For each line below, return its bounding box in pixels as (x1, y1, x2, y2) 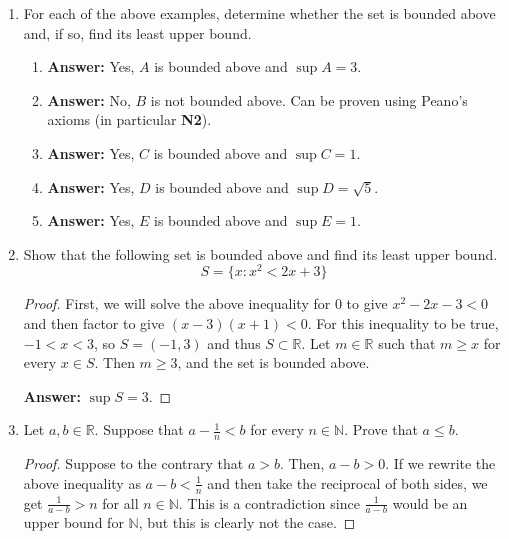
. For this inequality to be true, (307, 313, 499, 334)
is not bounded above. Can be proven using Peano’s (150, 89, 468, 110)
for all (102, 492, 139, 513)
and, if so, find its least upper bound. (23, 22, 252, 43)
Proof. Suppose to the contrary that (23, 453, 244, 474)
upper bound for (23, 512, 124, 533)
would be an (392, 492, 468, 513)
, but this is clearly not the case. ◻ (138, 512, 356, 533)
